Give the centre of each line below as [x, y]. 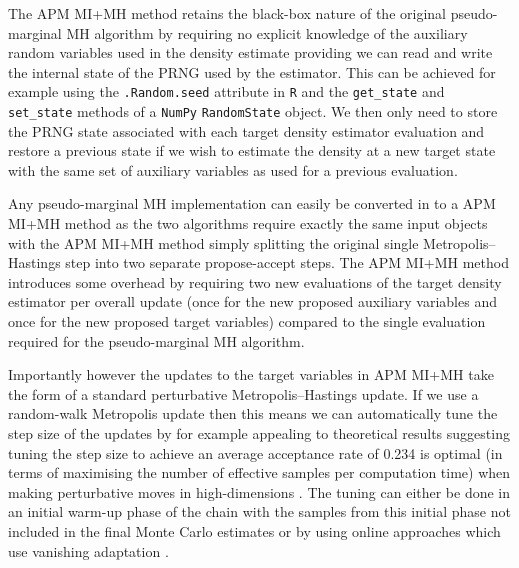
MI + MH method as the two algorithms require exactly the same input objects [248, 223]
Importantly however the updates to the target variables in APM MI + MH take [251, 374]
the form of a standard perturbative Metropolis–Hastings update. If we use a [243, 393]
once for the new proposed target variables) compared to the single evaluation [247, 321]
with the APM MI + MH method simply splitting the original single [213, 242]
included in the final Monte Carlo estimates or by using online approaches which [254, 530]
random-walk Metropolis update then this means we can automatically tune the [253, 413]
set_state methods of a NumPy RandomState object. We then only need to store [253, 111]
